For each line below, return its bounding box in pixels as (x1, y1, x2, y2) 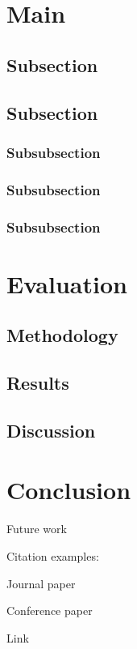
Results (6, 370, 69, 395)
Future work (6, 520, 67, 537)
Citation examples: (6, 547, 99, 564)
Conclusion (6, 473, 131, 506)
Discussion (6, 417, 96, 442)
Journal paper (6, 574, 76, 591)
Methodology (6, 322, 118, 348)
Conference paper (6, 602, 93, 619)
